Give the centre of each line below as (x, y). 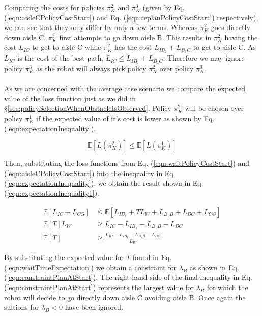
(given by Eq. (164, 7)
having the (241, 37)
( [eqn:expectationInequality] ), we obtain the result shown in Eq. (104, 183)
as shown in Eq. (214, 267)
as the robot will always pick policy (91, 68)
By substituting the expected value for (64, 257)
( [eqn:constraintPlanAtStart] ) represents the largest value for (99, 287)
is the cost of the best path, (61, 58)
